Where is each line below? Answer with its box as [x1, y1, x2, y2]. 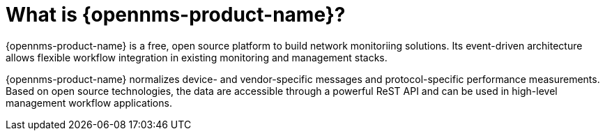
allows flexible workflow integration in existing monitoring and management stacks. [6, 51, 388, 63]
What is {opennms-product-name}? [6, 3, 346, 27]
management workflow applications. [6, 96, 172, 109]
